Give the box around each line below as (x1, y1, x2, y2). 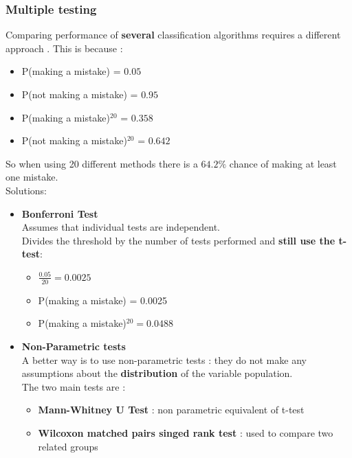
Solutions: (5, 183, 47, 197)
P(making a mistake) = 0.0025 (38, 293, 167, 307)
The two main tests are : (21, 379, 126, 393)
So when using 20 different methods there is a (5, 156, 198, 170)
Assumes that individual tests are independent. (21, 220, 221, 234)
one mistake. (5, 170, 58, 184)
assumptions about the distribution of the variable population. (21, 366, 293, 380)
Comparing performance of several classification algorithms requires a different (5, 27, 341, 42)
